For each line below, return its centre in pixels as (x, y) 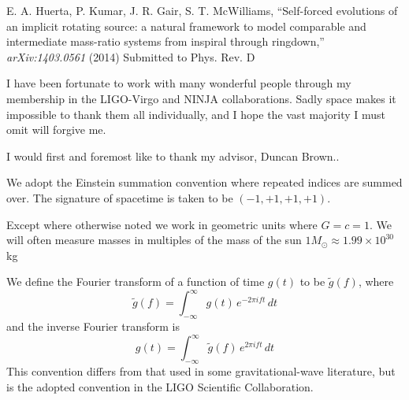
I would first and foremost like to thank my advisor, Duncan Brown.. (173, 156)
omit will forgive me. (56, 130)
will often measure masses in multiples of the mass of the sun (154, 240)
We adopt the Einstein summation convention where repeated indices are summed (204, 182)
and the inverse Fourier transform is (93, 326)
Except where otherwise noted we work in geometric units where (162, 224)
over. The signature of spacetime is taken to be (120, 197)
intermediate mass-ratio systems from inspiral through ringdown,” (165, 41)
